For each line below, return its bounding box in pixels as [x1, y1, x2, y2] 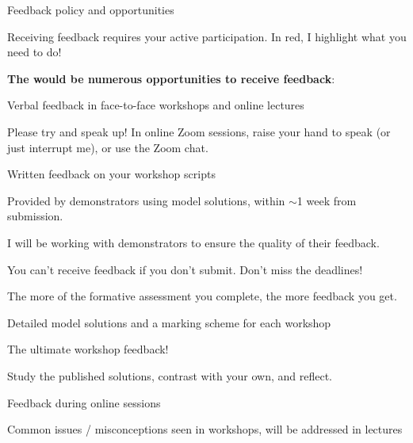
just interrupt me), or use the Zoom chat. [7, 139, 208, 155]
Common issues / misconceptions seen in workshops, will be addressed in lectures [7, 421, 403, 437]
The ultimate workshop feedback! [7, 341, 169, 357]
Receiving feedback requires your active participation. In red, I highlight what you [7, 28, 407, 44]
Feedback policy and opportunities [7, 2, 174, 17]
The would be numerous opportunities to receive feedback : [7, 70, 335, 86]
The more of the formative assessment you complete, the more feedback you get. [7, 288, 397, 304]
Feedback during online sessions [7, 394, 161, 411]
